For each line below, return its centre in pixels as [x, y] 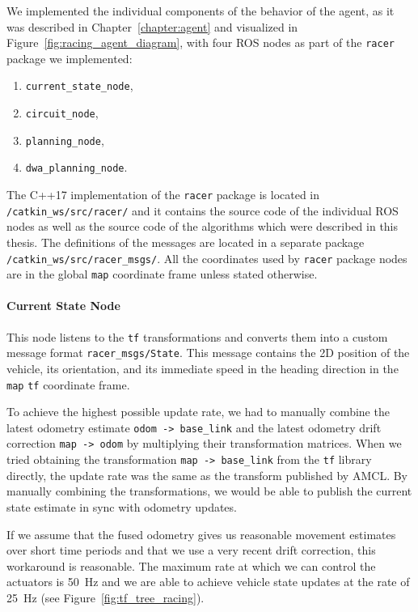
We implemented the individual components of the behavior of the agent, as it [201, 11]
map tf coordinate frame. [68, 384]
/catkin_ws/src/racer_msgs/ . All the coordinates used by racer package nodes [207, 258]
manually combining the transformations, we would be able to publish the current [209, 491]
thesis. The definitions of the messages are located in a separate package [186, 242]
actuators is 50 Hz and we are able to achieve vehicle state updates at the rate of [208, 582]
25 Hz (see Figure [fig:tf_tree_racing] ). [106, 597]
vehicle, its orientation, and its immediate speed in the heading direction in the [203, 368]
